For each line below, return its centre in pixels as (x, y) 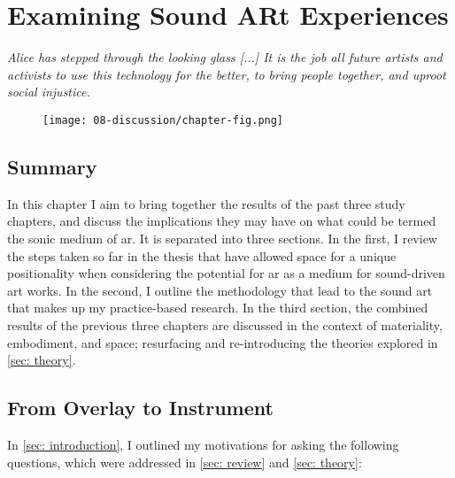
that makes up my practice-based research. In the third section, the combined (218, 308)
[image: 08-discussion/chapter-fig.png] (163, 120)
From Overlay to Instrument (140, 408)
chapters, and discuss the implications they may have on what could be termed (222, 221)
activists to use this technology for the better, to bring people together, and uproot (227, 74)
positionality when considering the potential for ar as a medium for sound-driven (226, 273)
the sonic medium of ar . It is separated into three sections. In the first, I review (222, 238)
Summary (52, 166)
